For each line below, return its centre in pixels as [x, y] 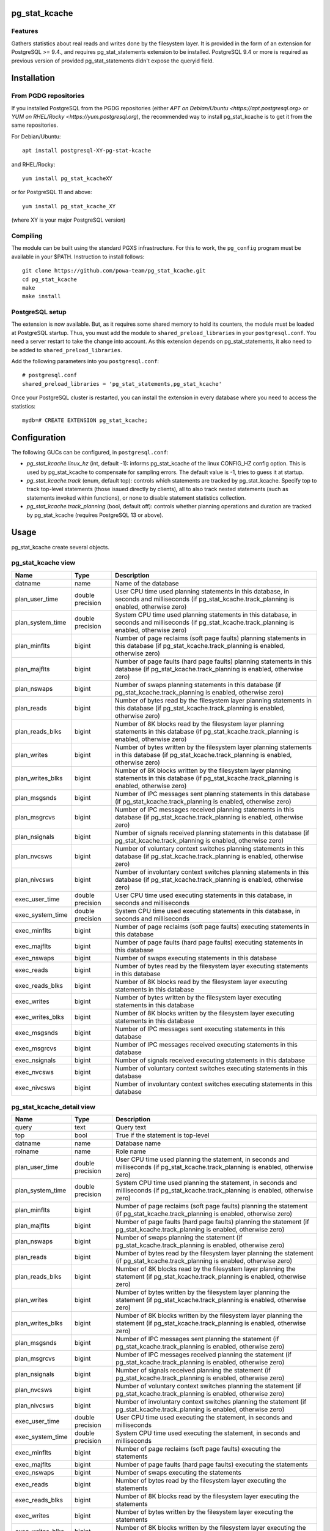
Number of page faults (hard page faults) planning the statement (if [213, 1222]
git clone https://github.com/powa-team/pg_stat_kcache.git [114, 271]
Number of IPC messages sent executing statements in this [200, 1029]
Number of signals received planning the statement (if [193, 1371]
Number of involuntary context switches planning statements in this [212, 871]
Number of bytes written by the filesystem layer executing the [204, 1512]
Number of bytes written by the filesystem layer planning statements [213, 747]
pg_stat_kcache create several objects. [61, 547]
